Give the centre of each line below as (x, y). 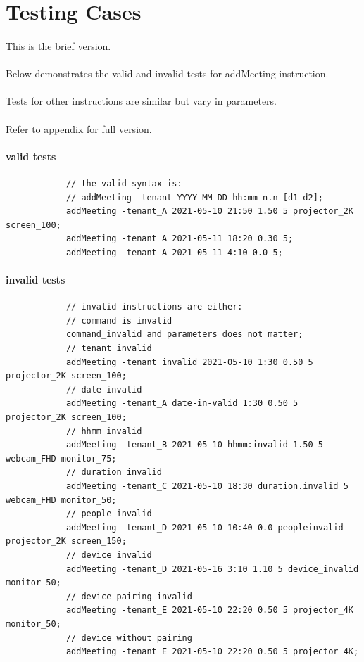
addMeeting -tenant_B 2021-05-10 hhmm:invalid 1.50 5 (195, 445)
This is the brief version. (58, 45)
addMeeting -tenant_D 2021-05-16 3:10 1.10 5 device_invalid (212, 569)
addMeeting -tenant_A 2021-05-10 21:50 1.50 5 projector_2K (209, 211)
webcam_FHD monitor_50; (61, 500)
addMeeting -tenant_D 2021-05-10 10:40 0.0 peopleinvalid (205, 527)
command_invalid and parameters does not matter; (184, 335)
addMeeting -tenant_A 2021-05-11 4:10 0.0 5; (174, 252)
